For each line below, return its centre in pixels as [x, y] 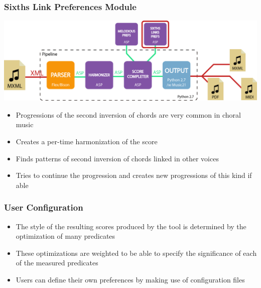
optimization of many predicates [66, 236]
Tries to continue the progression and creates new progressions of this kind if [134, 175]
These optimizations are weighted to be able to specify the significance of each [136, 253]
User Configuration [44, 207]
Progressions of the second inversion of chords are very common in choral [128, 114]
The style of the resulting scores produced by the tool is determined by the [131, 226]
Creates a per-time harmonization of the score [87, 141]
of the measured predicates [57, 263]
